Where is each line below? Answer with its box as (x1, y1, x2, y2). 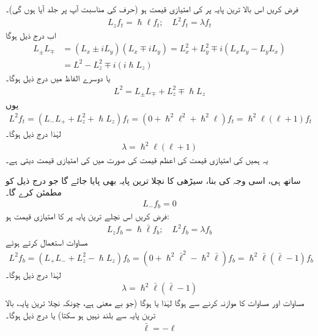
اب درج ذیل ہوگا (6, 28, 56, 41)
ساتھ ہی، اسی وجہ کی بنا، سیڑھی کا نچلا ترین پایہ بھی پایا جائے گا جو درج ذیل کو (6, 173, 301, 186)
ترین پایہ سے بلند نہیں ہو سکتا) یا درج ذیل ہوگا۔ (6, 308, 156, 321)
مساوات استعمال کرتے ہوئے (6, 235, 88, 248)
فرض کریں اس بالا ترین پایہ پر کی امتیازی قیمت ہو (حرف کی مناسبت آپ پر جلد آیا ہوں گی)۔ (6, 2, 298, 15)
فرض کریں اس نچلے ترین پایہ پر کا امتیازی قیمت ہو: (6, 210, 169, 222)
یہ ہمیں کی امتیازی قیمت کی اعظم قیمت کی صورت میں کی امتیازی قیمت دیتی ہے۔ (6, 153, 268, 166)
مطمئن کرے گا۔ (6, 186, 62, 199)
